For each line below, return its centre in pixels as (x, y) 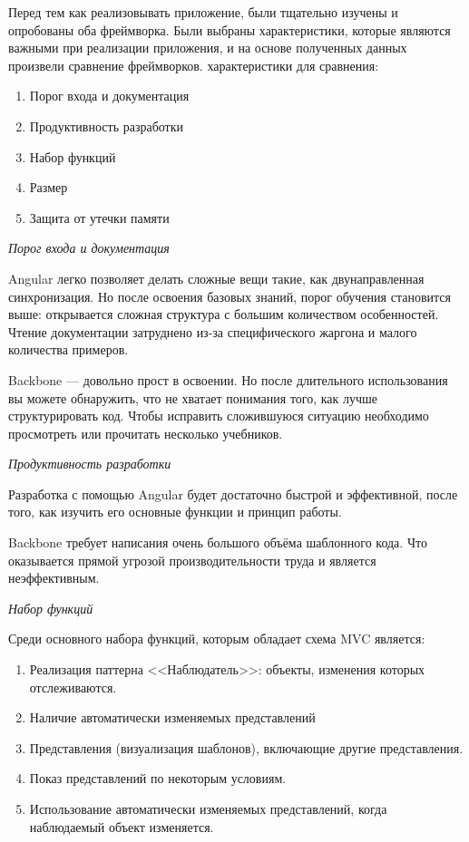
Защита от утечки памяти (99, 217)
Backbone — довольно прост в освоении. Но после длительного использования (228, 379)
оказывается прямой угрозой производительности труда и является (192, 560)
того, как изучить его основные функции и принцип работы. (175, 512)
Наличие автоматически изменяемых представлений (172, 717)
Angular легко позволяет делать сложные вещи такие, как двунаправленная (216, 278)
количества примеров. (68, 349)
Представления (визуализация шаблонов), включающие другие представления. (246, 747)
